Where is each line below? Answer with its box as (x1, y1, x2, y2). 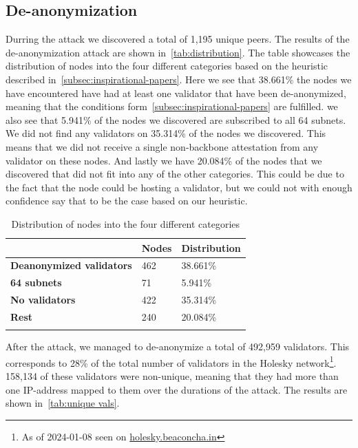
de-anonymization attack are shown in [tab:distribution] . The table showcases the (6, 45, 350, 59)
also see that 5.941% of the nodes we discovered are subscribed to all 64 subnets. (6, 112, 346, 127)
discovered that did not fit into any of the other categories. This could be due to (6, 167, 344, 181)
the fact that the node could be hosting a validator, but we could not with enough (6, 180, 352, 194)
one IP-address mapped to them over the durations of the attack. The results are (6, 382, 348, 396)
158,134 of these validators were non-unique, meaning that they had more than (6, 369, 339, 383)
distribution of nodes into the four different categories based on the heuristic (6, 58, 328, 73)
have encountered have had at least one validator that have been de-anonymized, (6, 85, 346, 100)
